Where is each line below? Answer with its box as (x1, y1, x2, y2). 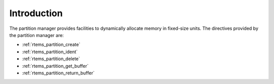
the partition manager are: (9, 32, 64, 38)
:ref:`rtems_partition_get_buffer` (22, 63, 89, 69)
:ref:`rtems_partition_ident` (22, 49, 78, 55)
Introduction (9, 8, 63, 19)
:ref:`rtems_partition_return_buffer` (22, 70, 95, 76)
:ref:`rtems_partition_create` (22, 41, 81, 48)
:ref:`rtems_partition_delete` (22, 56, 81, 62)
